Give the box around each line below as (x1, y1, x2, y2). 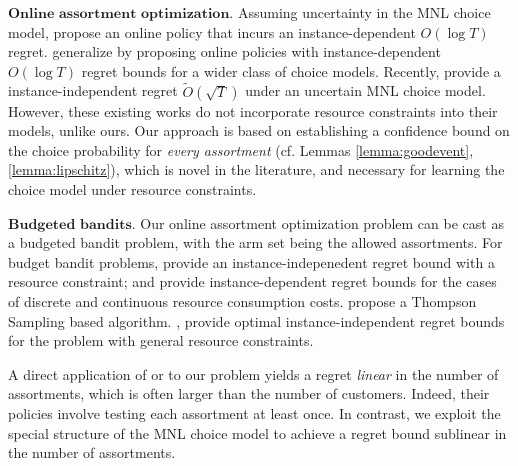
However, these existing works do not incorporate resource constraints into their (8, 100, 498, 121)
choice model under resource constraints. (8, 178, 257, 199)
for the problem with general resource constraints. (8, 330, 314, 351)
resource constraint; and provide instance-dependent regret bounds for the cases (8, 271, 497, 292)
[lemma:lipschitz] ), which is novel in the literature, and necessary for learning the (8, 159, 505, 180)
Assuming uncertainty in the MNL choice (237, 2, 491, 22)
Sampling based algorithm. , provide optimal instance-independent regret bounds (8, 310, 505, 331)
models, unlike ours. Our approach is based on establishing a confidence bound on (8, 120, 510, 141)
